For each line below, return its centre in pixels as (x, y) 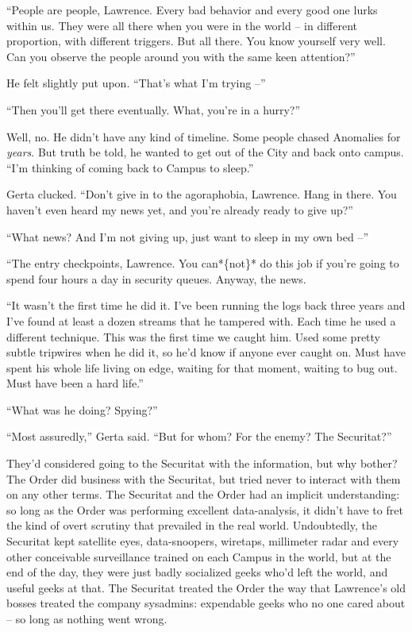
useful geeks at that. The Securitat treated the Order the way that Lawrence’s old (206, 587)
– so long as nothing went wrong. (87, 619)
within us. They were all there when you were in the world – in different (182, 25)
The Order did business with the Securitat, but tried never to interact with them (204, 478)
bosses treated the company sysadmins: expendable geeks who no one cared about (206, 603)
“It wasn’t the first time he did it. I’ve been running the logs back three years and (206, 305)
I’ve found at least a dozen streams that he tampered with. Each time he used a (201, 320)
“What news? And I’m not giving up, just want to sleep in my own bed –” (187, 236)
